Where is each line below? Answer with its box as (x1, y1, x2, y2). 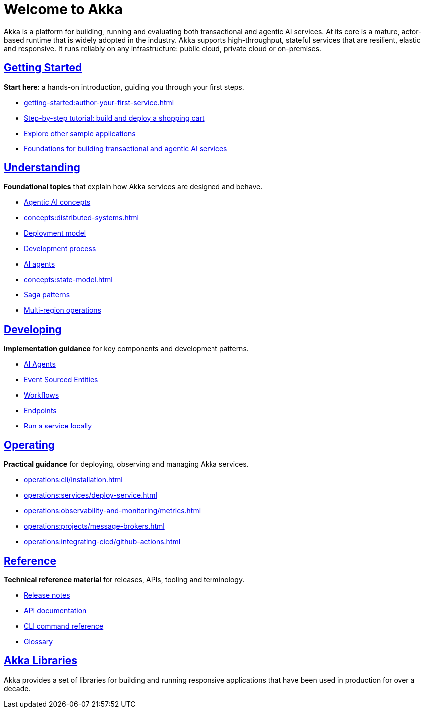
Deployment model (24, 229, 86, 238)
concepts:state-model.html (24, 275, 113, 284)
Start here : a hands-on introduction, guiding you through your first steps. (4, 82, 244, 91)
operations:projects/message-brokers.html (24, 522, 165, 531)
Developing (4, 323, 62, 336)
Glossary (24, 637, 53, 646)
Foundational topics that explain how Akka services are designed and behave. (4, 182, 263, 191)
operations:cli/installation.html (24, 475, 123, 484)
